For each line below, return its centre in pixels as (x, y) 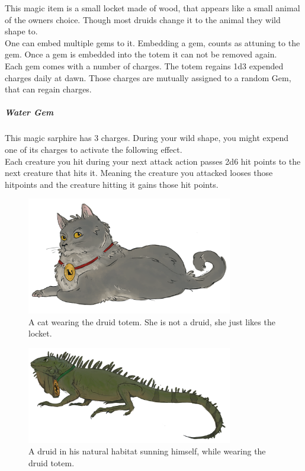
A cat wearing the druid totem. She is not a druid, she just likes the (152, 321)
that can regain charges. (48, 89)
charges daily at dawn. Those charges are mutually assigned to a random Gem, (148, 77)
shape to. (21, 31)
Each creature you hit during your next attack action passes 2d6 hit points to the (153, 161)
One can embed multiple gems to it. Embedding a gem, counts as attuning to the (152, 42)
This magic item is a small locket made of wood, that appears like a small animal (152, 8)
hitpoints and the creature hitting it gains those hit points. (112, 184)
